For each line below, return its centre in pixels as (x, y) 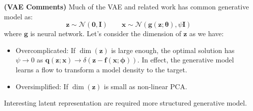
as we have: (206, 33)
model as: (19, 16)
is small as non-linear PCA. (145, 86)
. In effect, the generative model (186, 60)
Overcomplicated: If (46, 50)
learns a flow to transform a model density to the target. (101, 69)
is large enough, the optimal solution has (173, 50)
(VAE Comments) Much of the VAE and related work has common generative (126, 6)
